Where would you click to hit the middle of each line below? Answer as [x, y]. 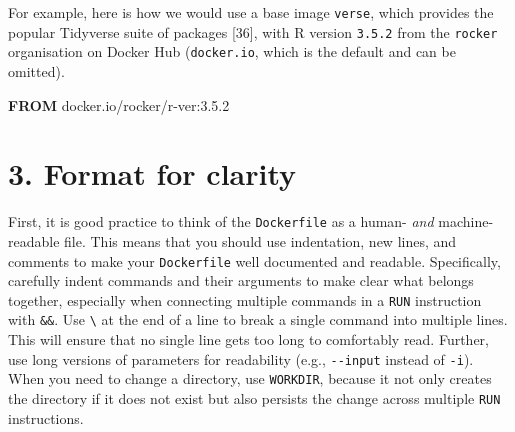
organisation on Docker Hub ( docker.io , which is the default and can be [232, 51]
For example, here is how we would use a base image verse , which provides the [251, 12]
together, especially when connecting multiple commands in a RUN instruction [245, 299]
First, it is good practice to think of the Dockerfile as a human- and [221, 221]
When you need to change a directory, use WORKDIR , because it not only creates [250, 378]
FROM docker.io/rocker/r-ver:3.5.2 [119, 104]
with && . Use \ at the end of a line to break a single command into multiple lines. [258, 319]
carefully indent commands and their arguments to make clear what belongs [241, 280]
